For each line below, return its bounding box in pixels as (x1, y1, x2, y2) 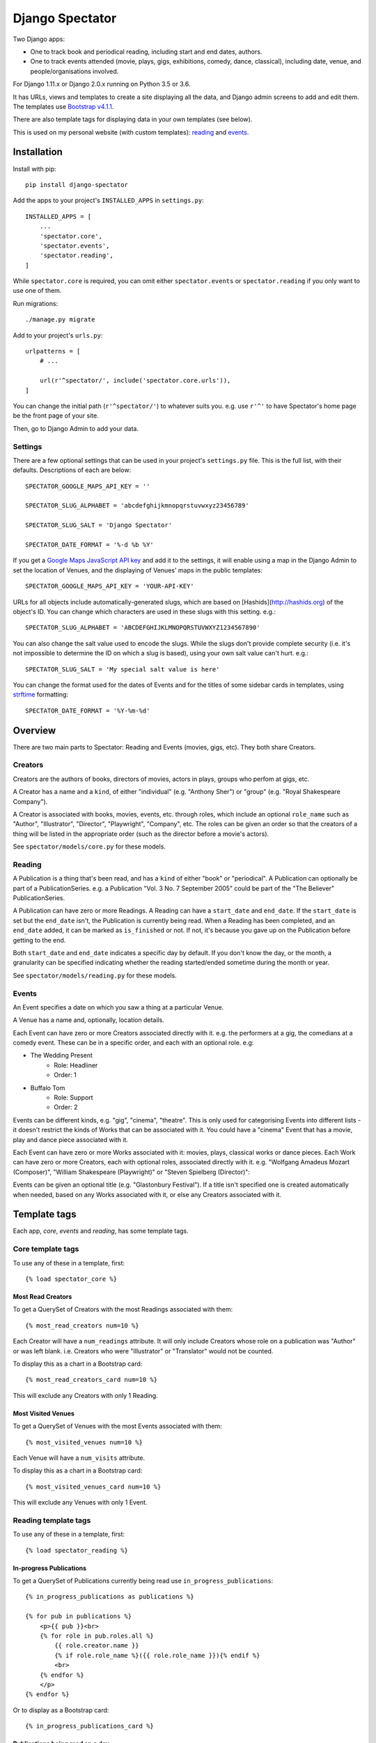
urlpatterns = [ (25, 347, 81, 356)
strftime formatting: (13, 690, 69, 699)
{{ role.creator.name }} (54, 1642, 139, 1650)
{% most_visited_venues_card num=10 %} (25, 1482, 162, 1491)
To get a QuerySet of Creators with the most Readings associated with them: (13, 1305, 233, 1314)
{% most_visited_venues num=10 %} (25, 1438, 143, 1446)
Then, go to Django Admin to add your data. (13, 424, 139, 432)
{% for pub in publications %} (25, 1613, 132, 1620)
